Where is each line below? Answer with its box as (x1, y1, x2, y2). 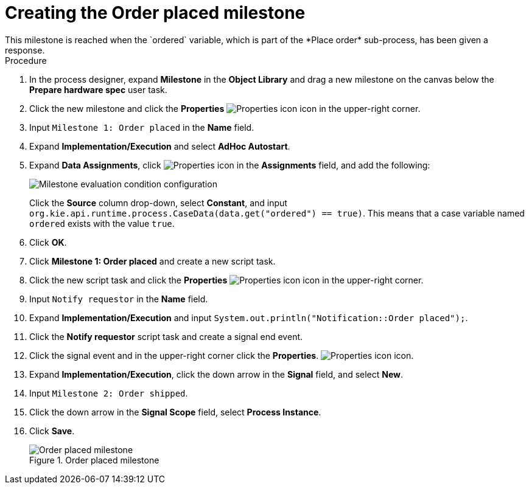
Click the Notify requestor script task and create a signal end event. (29, 331, 303, 342)
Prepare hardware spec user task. (29, 84, 167, 95)
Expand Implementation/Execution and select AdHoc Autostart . (29, 140, 290, 151)
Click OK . (29, 237, 67, 248)
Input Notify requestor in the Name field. (29, 293, 208, 304)
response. (5, 44, 45, 55)
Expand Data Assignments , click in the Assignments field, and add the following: (29, 159, 430, 170)
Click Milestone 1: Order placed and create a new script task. (29, 255, 276, 266)
